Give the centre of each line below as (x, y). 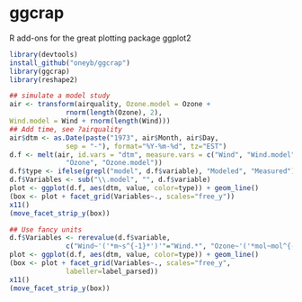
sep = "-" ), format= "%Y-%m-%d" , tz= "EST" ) (147, 146)
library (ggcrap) (40, 71)
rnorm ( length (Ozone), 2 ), (115, 113)
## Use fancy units (46, 229)
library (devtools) (44, 54)
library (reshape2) (44, 79)
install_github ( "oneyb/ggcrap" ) (70, 63)
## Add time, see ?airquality (66, 129)
